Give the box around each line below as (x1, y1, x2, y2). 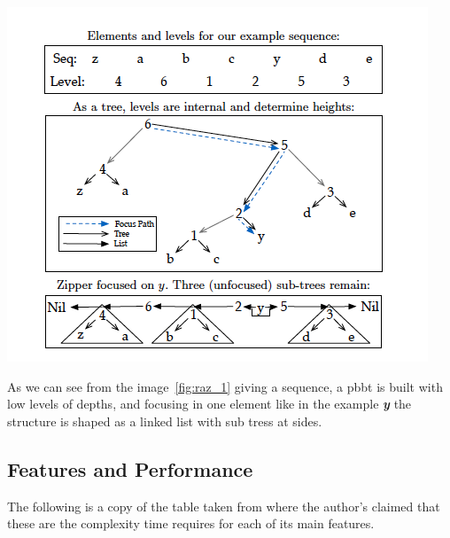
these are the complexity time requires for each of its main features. (7, 514, 375, 533)
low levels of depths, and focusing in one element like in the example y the (7, 394, 412, 413)
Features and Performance (7, 455, 253, 482)
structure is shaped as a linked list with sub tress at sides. (7, 411, 322, 430)
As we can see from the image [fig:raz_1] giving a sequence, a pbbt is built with (7, 377, 443, 395)
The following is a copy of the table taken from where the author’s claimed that (7, 496, 440, 515)
